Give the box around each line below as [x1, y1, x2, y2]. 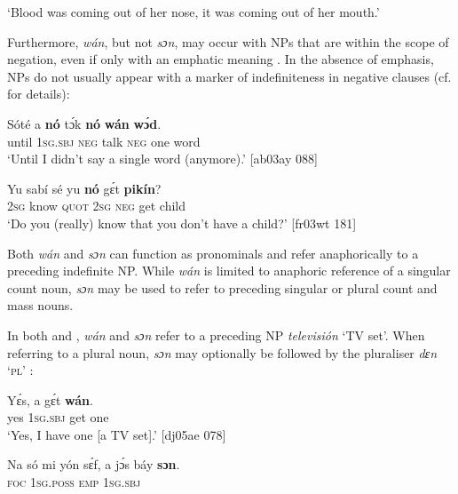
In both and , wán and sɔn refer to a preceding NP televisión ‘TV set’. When [7, 325, 425, 344]
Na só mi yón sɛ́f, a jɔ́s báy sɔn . [7, 455, 180, 474]
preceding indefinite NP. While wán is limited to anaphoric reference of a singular [7, 261, 451, 280]
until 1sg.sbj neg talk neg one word [7, 131, 201, 150]
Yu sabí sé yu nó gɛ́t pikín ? [7, 179, 162, 197]
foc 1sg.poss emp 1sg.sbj [7, 473, 141, 491]
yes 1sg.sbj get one [7, 408, 109, 426]
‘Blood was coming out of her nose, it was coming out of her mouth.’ [7, 3, 380, 20]
